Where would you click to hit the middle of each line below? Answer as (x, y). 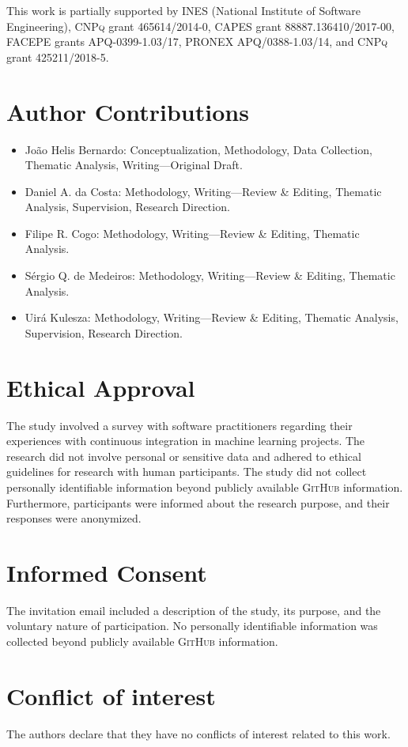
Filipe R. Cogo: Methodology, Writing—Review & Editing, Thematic (192, 233)
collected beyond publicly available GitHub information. (142, 641)
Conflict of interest (111, 695)
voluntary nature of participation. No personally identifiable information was (192, 626)
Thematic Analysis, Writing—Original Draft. (134, 165)
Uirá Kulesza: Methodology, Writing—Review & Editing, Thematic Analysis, (212, 317)
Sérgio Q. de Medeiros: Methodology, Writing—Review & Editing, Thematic (210, 275)
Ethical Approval (101, 387)
